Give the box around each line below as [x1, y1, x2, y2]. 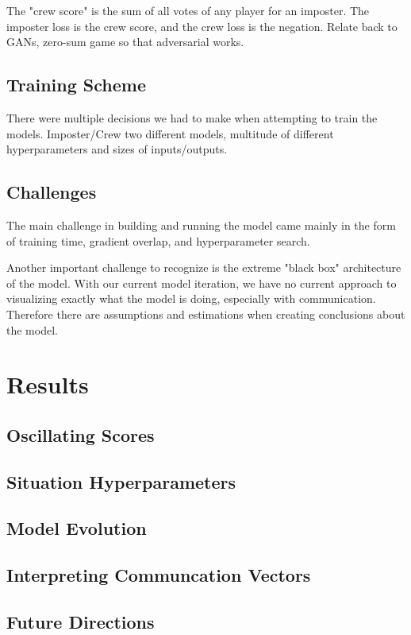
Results [6, 368, 89, 401]
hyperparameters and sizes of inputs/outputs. [6, 141, 228, 157]
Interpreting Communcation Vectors [6, 563, 311, 587]
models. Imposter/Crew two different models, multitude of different [6, 125, 334, 141]
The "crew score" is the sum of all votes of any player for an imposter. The [6, 2, 370, 18]
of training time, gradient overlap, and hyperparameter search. [6, 232, 310, 249]
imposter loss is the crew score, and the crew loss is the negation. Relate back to [6, 17, 398, 34]
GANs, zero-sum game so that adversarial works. [6, 33, 244, 50]
